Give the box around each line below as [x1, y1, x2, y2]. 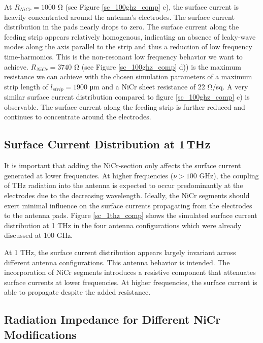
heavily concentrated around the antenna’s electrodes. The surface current [4, 11, 235, 22]
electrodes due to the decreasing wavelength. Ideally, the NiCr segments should [4, 190, 250, 200]
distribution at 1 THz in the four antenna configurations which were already [4, 220, 242, 230]
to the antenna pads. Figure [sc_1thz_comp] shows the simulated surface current [4, 210, 257, 221]
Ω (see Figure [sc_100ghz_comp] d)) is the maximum [74, 61, 241, 72]
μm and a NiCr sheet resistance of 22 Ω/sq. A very [89, 81, 248, 91]
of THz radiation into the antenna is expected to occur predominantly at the [4, 180, 243, 191]
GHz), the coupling [199, 170, 259, 180]
